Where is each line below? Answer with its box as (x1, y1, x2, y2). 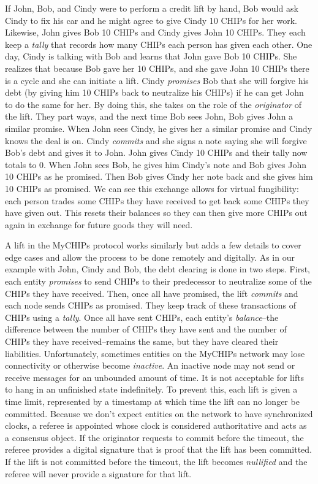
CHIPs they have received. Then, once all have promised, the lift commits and (5, 286, 298, 299)
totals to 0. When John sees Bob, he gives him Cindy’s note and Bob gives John (5, 158, 306, 171)
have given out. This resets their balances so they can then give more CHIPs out (5, 206, 308, 219)
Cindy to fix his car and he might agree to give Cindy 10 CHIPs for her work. (5, 13, 297, 26)
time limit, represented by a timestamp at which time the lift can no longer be (5, 395, 300, 407)
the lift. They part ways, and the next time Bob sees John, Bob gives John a (5, 110, 293, 123)
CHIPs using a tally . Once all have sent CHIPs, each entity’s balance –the (5, 310, 279, 323)
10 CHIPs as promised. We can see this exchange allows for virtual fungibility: (5, 182, 299, 194)
